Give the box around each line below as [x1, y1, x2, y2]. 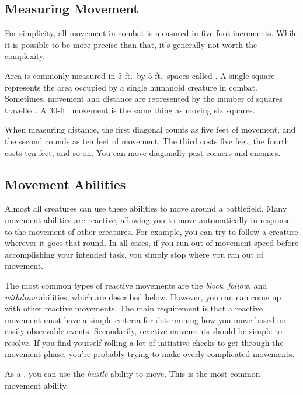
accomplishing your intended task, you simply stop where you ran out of [5, 248, 264, 260]
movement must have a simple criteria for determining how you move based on [5, 313, 287, 325]
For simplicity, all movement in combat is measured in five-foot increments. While [5, 27, 298, 39]
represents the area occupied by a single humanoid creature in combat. [5, 81, 257, 93]
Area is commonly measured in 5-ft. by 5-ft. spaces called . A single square [5, 69, 275, 81]
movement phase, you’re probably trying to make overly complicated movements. [5, 348, 295, 360]
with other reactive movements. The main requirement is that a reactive [5, 302, 263, 314]
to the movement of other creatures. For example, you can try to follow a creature [5, 225, 298, 237]
